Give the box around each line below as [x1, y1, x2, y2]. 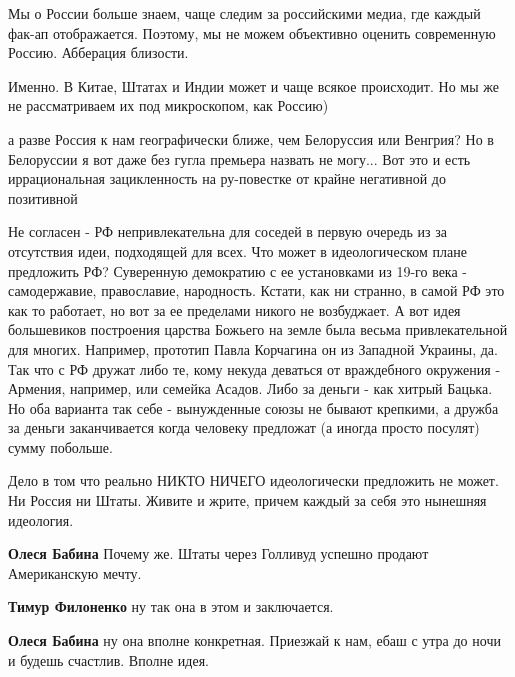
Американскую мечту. [8, 562, 142, 583]
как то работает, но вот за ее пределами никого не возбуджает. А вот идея [8, 299, 461, 320]
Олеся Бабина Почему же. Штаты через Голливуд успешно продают [8, 543, 429, 564]
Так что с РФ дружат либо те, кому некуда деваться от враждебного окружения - [8, 358, 501, 379]
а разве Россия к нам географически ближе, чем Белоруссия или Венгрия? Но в [8, 128, 494, 149]
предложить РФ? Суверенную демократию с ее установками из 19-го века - [8, 260, 467, 281]
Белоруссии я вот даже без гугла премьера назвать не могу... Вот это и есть [8, 148, 471, 169]
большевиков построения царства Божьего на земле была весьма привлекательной [8, 319, 508, 340]
